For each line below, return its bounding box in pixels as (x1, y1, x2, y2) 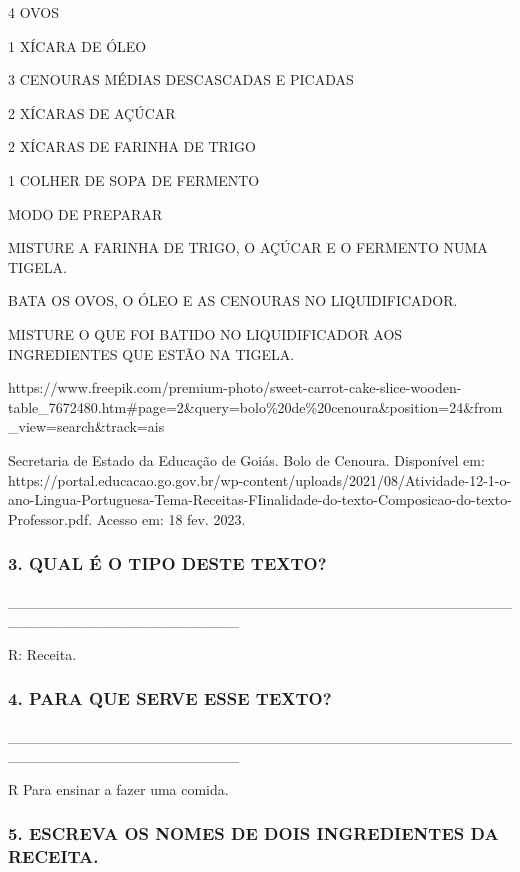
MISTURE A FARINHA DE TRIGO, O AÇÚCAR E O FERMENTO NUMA (8, 237, 488, 258)
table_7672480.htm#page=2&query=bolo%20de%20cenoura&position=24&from (8, 396, 503, 417)
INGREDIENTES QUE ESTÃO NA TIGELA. (8, 343, 295, 364)
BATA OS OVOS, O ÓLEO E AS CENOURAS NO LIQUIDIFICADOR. (8, 290, 458, 311)
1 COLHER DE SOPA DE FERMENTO (8, 169, 260, 190)
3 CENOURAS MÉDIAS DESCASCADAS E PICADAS (8, 69, 354, 90)
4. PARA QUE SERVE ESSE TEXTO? (8, 686, 332, 711)
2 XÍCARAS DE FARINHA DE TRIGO (8, 136, 256, 157)
